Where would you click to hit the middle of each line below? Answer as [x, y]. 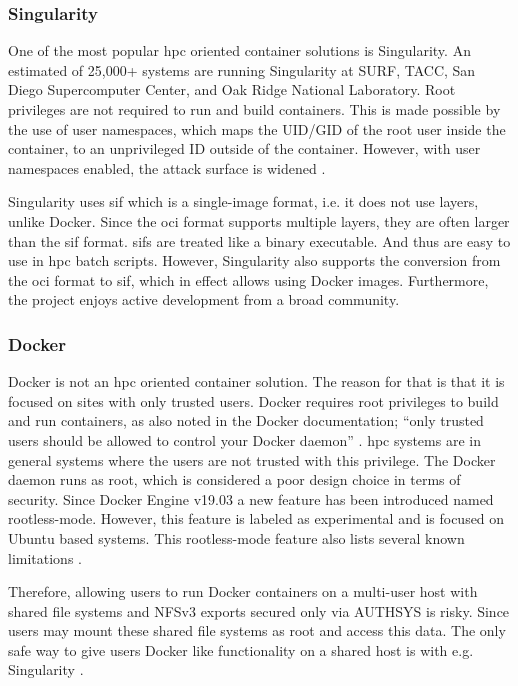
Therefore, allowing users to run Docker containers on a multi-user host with [243, 591]
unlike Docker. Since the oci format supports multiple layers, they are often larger [259, 220]
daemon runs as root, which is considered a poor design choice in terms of [234, 479]
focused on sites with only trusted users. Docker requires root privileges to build [253, 400]
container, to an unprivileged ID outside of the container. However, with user [244, 148]
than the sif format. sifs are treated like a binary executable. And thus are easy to [259, 240]
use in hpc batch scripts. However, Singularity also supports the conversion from [254, 260]
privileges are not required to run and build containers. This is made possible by [254, 109]
